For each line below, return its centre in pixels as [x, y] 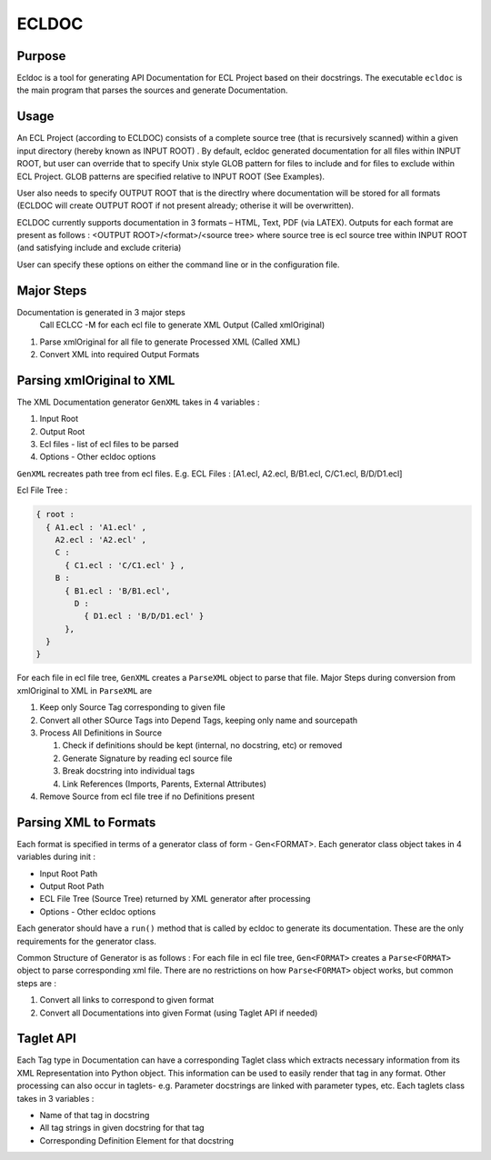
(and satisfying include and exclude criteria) [99, 248]
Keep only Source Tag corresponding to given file [133, 707]
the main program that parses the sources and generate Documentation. [152, 90]
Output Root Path [72, 886]
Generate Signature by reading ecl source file [147, 758]
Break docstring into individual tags [129, 771]
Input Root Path [69, 874]
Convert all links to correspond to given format [127, 1000]
